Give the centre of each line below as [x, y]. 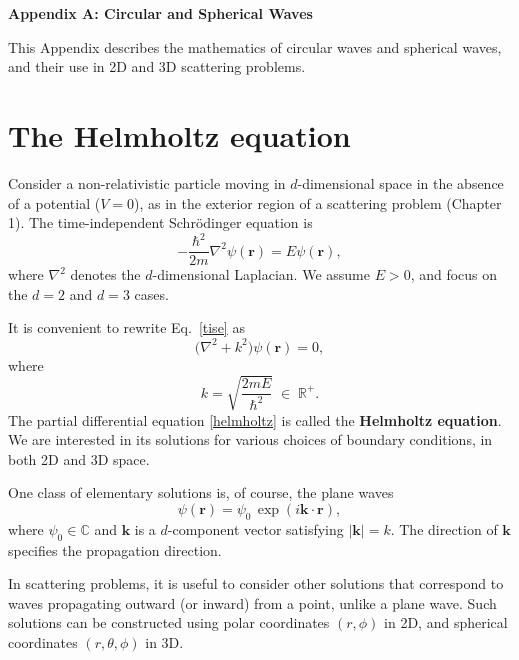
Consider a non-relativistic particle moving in [147, 182]
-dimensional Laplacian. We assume [261, 274]
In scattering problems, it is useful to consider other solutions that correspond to [256, 583]
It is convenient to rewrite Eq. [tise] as [126, 327]
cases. [151, 293]
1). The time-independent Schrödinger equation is [160, 222]
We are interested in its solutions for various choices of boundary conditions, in [250, 439]
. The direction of [444, 528]
